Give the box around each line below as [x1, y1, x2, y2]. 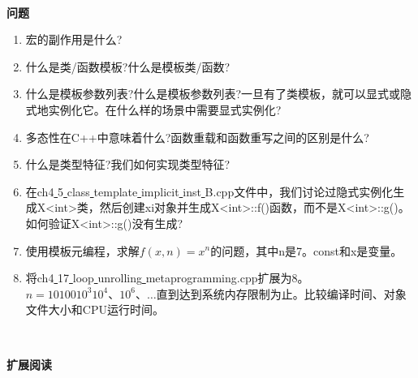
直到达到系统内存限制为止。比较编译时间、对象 [156, 285, 407, 302]
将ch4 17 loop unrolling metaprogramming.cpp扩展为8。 [25, 269, 309, 286]
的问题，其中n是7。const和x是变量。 [210, 242, 403, 259]
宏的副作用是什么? [25, 31, 123, 48]
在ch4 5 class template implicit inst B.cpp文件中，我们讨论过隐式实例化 [25, 183, 394, 200]
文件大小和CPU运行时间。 [25, 301, 164, 318]
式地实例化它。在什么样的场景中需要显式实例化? [25, 101, 282, 118]
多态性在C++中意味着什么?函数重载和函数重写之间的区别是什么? [25, 128, 369, 145]
